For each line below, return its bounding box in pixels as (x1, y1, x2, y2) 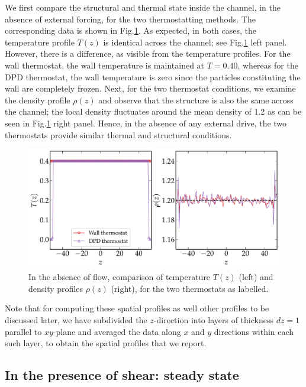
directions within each (214, 325, 294, 337)
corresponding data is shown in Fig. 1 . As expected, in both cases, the (5, 24, 257, 37)
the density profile (5, 93, 70, 106)
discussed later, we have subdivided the (5, 313, 147, 326)
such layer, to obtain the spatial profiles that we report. (5, 337, 207, 349)
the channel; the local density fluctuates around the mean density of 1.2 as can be (5, 105, 302, 118)
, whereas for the (237, 58, 298, 71)
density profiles (28, 282, 83, 294)
